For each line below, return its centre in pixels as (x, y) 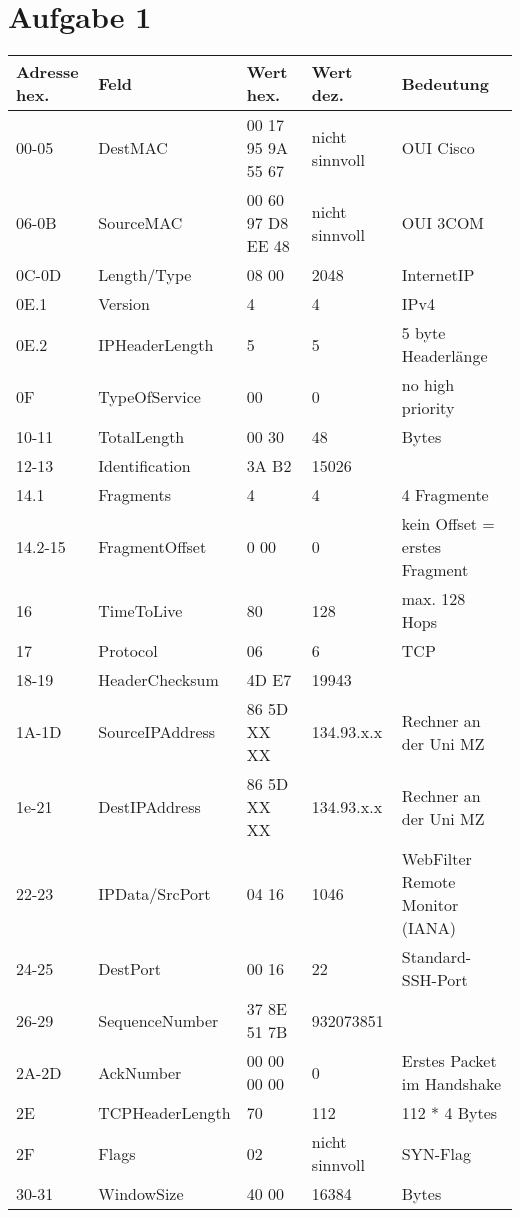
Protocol (128, 651)
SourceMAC (140, 223)
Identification (144, 466)
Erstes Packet (449, 1061)
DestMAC (133, 148)
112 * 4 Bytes (449, 1113)
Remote (428, 882)
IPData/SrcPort (154, 893)
